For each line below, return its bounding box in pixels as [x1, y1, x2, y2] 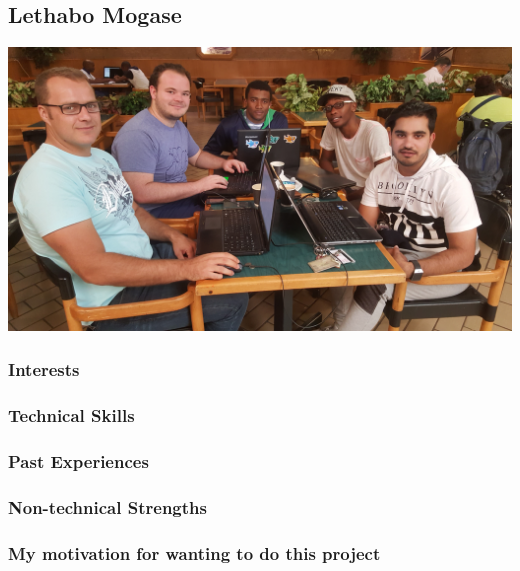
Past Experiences [8, 448, 149, 473]
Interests [8, 357, 80, 382]
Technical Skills [8, 403, 135, 428]
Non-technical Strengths [8, 494, 207, 519]
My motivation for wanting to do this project [8, 540, 381, 565]
